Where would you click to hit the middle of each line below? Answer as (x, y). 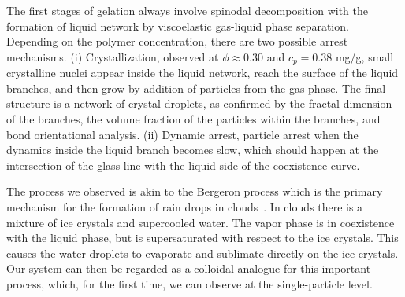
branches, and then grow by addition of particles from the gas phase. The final (196, 88)
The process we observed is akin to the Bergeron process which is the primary (195, 191)
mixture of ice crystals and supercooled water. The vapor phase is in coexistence (201, 222)
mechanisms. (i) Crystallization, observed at (113, 56)
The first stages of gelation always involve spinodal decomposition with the (187, 10)
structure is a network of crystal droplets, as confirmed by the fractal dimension (199, 103)
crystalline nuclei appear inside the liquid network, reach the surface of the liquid (202, 73)
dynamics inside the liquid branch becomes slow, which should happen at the (193, 150)
